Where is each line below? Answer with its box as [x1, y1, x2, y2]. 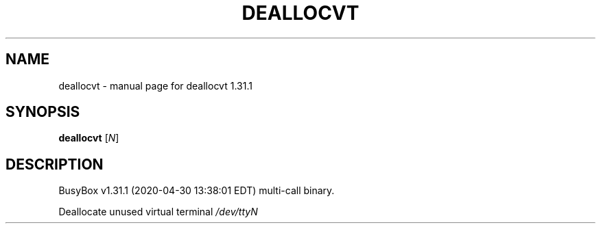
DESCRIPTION [5, 155, 104, 173]
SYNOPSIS [5, 103, 80, 121]
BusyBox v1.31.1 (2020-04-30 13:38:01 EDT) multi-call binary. [58, 185, 335, 197]
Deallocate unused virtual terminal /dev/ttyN [58, 206, 258, 218]
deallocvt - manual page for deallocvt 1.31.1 [58, 79, 252, 92]
